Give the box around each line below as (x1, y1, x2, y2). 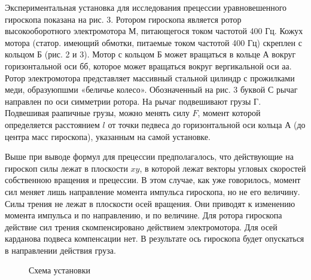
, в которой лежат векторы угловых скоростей (139, 162, 306, 174)
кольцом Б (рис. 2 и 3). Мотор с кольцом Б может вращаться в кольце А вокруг (5, 48, 296, 60)
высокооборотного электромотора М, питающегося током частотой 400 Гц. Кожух (5, 25, 303, 37)
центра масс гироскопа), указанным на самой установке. (5, 130, 211, 142)
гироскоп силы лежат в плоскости (5, 162, 128, 174)
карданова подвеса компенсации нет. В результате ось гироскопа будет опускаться (5, 232, 304, 245)
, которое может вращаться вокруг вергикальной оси (88, 59, 279, 72)
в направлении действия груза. (5, 244, 116, 256)
